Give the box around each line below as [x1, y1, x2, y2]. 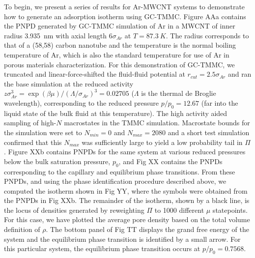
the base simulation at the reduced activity [4, 78, 134, 88]
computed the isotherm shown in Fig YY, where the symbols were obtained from [4, 185, 248, 196]
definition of [4, 224, 40, 234]
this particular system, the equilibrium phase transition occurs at [4, 243, 200, 254]
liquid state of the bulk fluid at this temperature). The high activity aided [4, 108, 227, 118]
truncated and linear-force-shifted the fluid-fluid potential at [4, 69, 185, 79]
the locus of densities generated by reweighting [4, 204, 144, 215]
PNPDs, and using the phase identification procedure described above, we [4, 176, 227, 186]
